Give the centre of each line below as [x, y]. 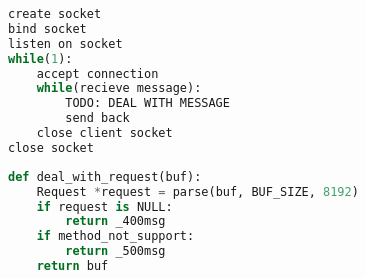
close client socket [104, 133]
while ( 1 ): [40, 58]
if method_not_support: [115, 236]
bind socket [47, 28]
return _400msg [115, 221]
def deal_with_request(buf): [105, 176]
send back [97, 118]
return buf [72, 266]
